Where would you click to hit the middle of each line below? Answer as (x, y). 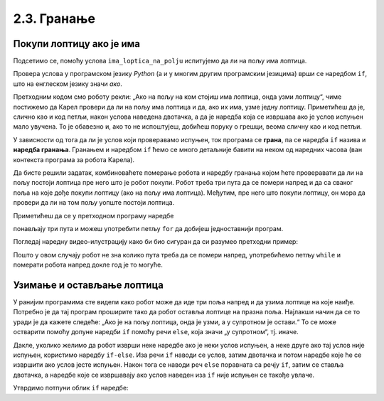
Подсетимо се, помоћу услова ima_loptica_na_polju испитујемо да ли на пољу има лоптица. (160, 61)
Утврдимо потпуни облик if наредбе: (71, 388)
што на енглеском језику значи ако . (68, 84)
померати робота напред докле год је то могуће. (88, 265)
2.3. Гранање (54, 18)
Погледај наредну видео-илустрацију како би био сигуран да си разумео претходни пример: (156, 242)
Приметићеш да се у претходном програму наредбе (94, 215)
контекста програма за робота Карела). (74, 159)
